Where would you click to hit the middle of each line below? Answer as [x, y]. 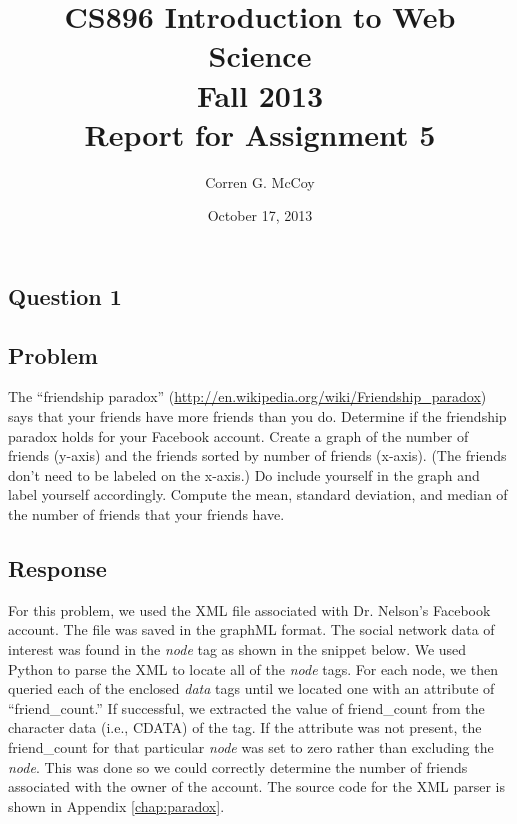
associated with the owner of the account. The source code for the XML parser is [256, 786]
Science [260, 55]
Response [57, 568]
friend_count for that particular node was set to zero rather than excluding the [251, 746]
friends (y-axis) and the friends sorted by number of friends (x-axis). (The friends [257, 455]
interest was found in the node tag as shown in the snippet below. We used [237, 649]
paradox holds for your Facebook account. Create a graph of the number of [238, 435]
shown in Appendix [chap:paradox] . [116, 805]
